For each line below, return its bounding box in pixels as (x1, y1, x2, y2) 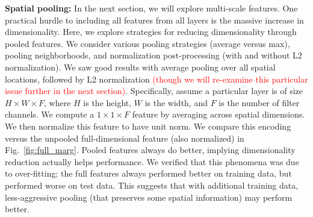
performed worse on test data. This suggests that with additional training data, (5, 178, 299, 191)
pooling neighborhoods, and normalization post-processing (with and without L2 (5, 49, 302, 61)
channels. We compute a (5, 108, 95, 121)
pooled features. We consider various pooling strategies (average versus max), (5, 37, 290, 49)
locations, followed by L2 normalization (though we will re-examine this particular (5, 72, 308, 85)
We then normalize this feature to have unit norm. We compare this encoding (5, 119, 291, 132)
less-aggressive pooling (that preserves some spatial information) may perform (5, 190, 293, 203)
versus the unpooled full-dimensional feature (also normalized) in (5, 131, 244, 144)
